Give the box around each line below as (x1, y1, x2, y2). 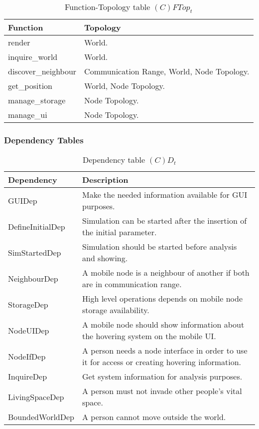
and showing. (82, 252, 128, 264)
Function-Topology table (64, 1, 150, 12)
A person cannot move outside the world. (82, 411, 226, 423)
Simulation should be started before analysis (82, 241, 237, 253)
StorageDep (8, 298, 48, 310)
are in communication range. (82, 278, 182, 290)
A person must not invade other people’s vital (82, 385, 242, 397)
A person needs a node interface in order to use (82, 345, 248, 357)
